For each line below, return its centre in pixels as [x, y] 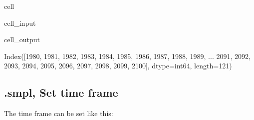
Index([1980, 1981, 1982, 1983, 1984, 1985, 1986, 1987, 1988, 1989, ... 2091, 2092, [127, 56]
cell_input [20, 23]
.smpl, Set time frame [61, 92]
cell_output [22, 39]
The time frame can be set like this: [59, 113]
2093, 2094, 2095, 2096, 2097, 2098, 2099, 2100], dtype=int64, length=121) [118, 66]
